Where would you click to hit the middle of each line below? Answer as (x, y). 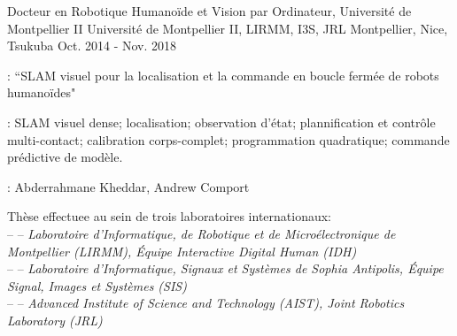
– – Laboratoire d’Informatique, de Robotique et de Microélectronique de (201, 233)
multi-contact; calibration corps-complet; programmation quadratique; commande (228, 139)
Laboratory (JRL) (55, 320)
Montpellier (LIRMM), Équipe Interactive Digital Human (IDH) (182, 251)
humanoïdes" (42, 92)
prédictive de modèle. (65, 157)
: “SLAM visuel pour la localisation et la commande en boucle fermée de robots (223, 75)
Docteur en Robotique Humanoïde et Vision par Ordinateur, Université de (209, 11)
